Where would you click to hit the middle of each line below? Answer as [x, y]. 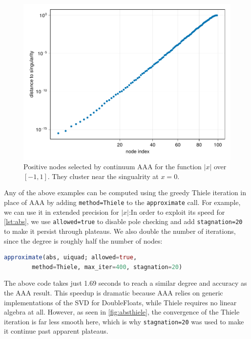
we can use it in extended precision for [62, 212]
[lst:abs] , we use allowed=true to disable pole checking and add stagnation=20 [123, 221]
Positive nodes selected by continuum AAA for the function [113, 167]
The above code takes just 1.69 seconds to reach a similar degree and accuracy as [125, 283]
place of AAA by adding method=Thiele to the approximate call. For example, [122, 202]
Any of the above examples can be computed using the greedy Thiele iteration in [125, 192]
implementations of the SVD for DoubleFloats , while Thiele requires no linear [120, 302]
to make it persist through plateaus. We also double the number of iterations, [120, 231]
